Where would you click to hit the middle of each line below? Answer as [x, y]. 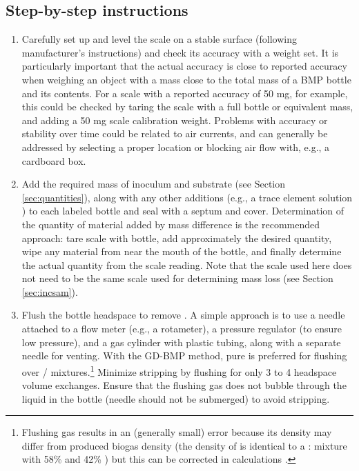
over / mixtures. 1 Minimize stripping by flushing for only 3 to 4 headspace [179, 370]
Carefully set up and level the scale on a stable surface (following [159, 39]
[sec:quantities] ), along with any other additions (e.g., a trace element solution [187, 197]
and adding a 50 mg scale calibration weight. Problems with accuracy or [175, 120]
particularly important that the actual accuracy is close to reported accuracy [184, 66]
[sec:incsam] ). [50, 291]
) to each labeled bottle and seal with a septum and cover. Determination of [183, 211]
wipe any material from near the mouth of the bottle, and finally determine [182, 251]
